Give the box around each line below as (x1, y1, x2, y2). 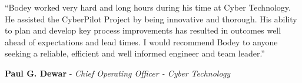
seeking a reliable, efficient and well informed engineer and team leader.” (5, 47, 265, 59)
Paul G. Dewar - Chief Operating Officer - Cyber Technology (5, 67, 231, 79)
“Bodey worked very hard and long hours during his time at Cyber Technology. (5, 1, 291, 13)
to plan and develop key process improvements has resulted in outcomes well (5, 24, 281, 36)
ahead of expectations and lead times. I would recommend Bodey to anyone (5, 35, 278, 48)
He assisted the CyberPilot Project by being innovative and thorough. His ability (5, 12, 297, 25)
